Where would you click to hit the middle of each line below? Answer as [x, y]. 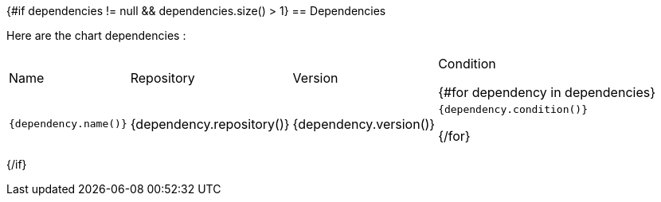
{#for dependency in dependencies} [547, 92]
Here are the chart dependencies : [96, 35]
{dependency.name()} [68, 124]
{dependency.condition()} [513, 109]
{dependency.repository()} [210, 124]
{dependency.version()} [364, 124]
